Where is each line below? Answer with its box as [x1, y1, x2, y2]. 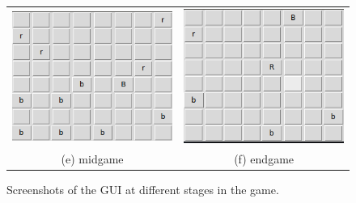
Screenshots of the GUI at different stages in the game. [6, 181, 279, 198]
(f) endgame [234, 150, 295, 167]
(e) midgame [61, 150, 124, 167]
